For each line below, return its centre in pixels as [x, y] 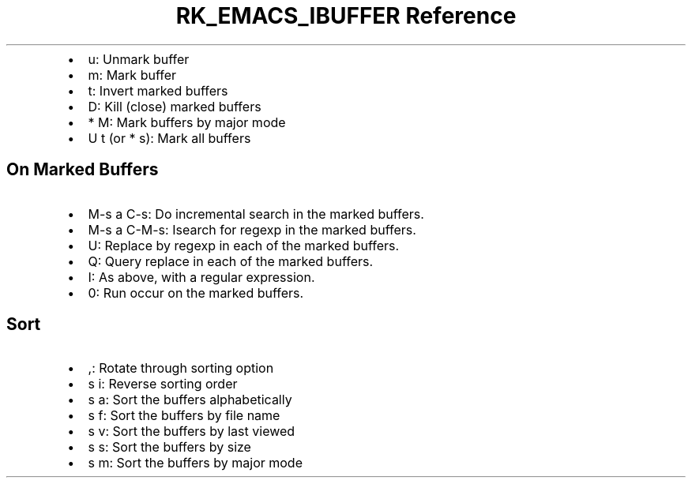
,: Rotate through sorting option [181, 368]
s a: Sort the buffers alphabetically [190, 400]
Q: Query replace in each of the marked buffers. [231, 261]
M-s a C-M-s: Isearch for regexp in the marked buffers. [252, 229]
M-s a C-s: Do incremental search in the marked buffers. [256, 214]
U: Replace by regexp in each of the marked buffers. [244, 245]
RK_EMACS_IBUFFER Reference [346, 16]
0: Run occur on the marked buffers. [196, 293]
